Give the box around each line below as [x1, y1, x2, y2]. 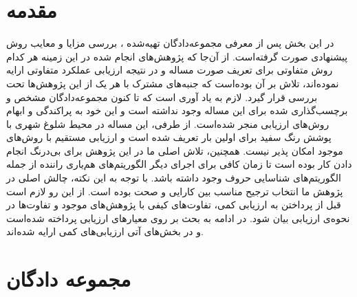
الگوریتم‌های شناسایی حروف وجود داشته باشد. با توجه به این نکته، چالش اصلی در [6, 170, 341, 185]
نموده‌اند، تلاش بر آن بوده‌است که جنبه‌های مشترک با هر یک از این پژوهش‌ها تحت [6, 76, 339, 90]
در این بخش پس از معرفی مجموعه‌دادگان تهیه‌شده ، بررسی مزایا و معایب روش [6, 36, 334, 50]
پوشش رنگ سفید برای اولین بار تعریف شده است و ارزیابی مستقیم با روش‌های [6, 130, 332, 144]
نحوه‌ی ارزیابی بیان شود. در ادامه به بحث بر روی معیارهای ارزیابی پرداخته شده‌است [6, 210, 350, 225]
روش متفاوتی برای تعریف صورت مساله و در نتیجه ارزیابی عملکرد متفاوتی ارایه [6, 63, 333, 77]
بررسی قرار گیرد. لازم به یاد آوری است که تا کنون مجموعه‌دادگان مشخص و [6, 89, 318, 104]
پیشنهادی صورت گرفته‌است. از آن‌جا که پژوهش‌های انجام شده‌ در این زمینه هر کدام [6, 49, 348, 63]
